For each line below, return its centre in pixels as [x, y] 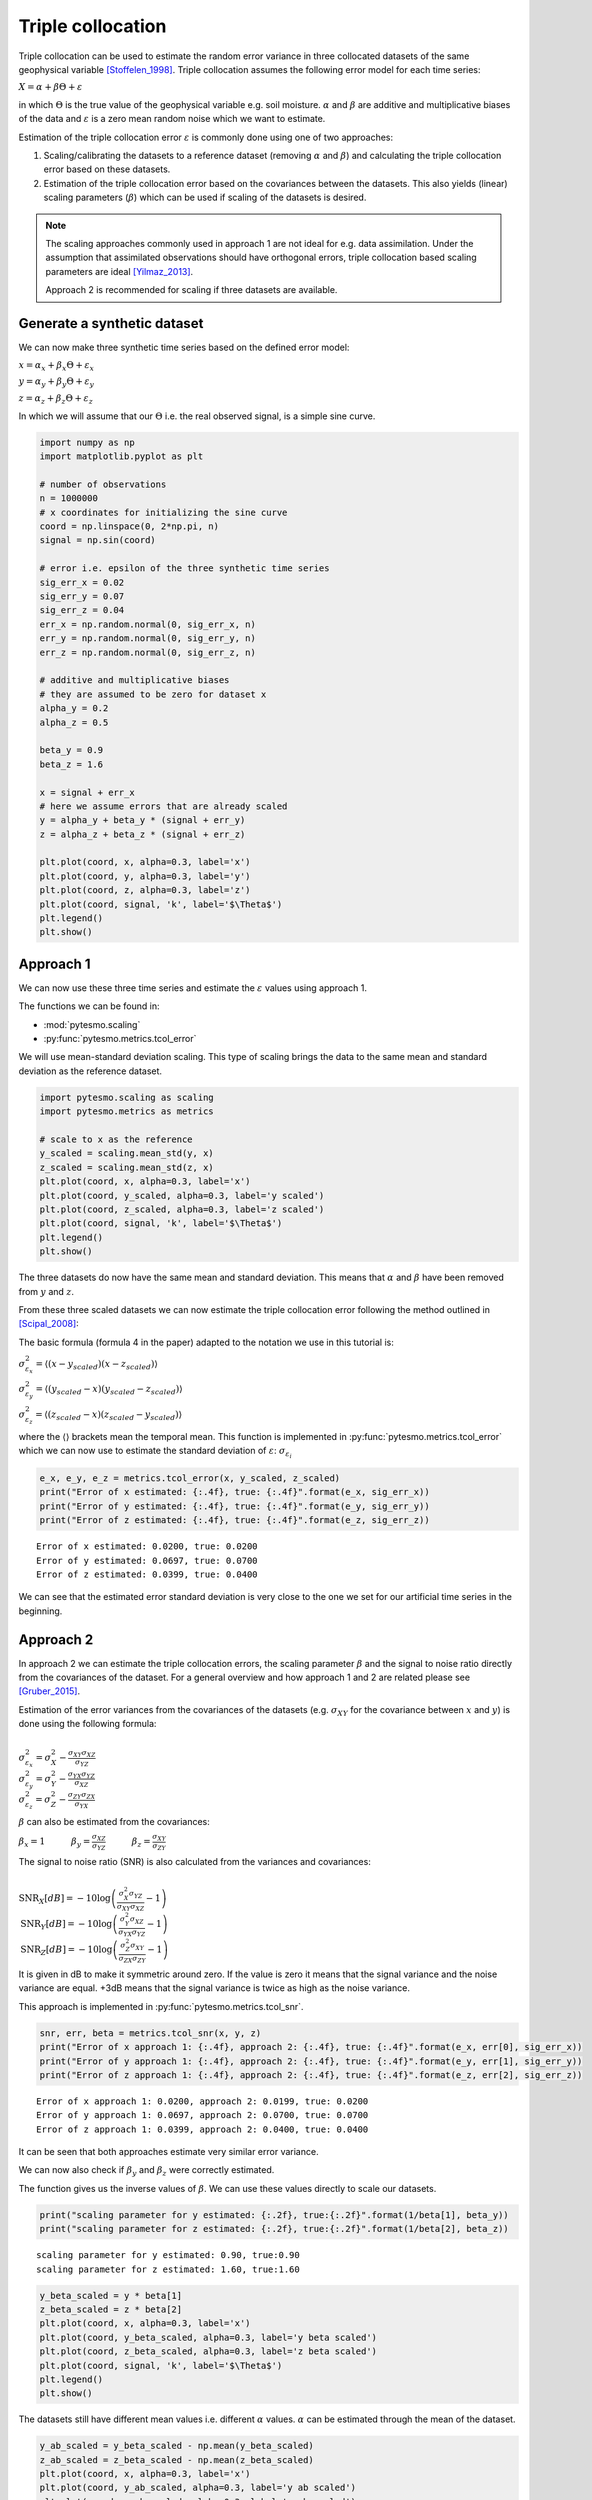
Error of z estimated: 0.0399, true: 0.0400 [147, 1574]
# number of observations [103, 484]
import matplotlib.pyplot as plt [121, 456]
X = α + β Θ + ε [50, 87]
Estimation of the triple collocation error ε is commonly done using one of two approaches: [206, 137]
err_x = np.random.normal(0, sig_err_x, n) [148, 624]
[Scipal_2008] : [48, 1324]
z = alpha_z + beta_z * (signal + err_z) [142, 834]
